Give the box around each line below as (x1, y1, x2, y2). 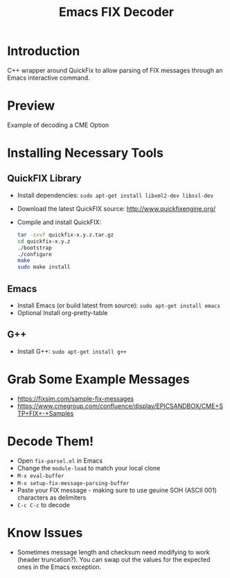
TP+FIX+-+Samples (17, 409, 74, 417)
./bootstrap (17, 244, 52, 251)
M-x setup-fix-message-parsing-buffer (17, 479, 130, 486)
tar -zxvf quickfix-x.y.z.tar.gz (17, 231, 114, 238)
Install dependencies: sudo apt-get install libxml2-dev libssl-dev (17, 191, 213, 199)
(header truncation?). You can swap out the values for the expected (17, 555, 211, 563)
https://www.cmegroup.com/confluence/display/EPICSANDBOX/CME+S (17, 402, 224, 410)
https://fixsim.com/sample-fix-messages (17, 394, 134, 402)
